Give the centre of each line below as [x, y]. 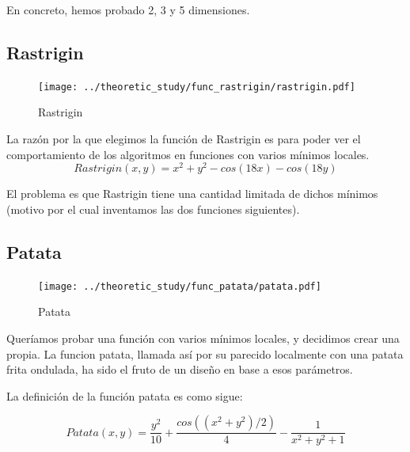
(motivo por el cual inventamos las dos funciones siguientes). [153, 209]
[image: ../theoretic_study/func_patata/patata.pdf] [180, 286]
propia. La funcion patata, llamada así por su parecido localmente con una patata [205, 353]
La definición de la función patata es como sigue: [125, 395]
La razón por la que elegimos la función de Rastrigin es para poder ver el [184, 139]
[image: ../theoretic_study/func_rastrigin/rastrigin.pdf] [197, 87]
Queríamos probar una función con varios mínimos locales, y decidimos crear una [203, 338]
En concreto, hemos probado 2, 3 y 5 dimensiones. [128, 9]
